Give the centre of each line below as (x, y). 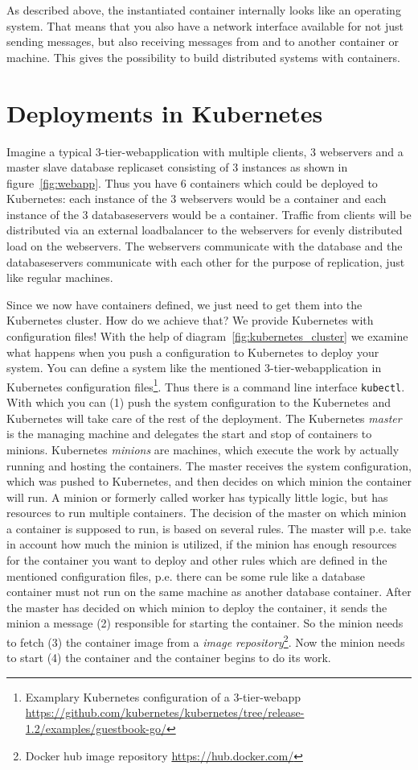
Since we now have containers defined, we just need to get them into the (184, 304)
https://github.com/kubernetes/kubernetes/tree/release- (165, 712)
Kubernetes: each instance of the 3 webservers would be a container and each (197, 199)
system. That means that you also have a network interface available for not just (205, 25)
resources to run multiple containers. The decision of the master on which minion (207, 513)
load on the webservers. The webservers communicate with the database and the (205, 246)
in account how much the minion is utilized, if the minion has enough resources (202, 544)
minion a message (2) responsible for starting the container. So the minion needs (205, 623)
